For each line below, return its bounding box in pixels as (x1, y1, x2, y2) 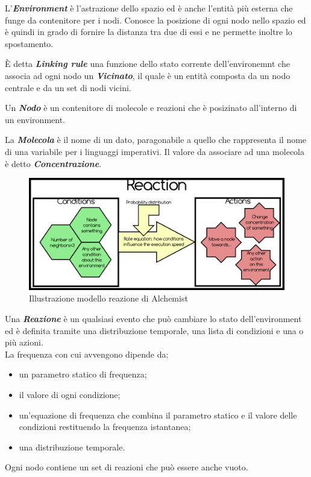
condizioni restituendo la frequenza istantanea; (19, 420, 191, 433)
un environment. (5, 113, 66, 125)
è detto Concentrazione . (5, 157, 102, 169)
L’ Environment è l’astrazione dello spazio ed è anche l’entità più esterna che (5, 2, 293, 14)
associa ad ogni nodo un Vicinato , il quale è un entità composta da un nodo (5, 69, 291, 81)
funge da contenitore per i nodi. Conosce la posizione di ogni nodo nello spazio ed (5, 13, 306, 26)
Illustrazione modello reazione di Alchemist (29, 292, 188, 305)
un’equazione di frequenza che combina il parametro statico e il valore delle (19, 408, 297, 421)
